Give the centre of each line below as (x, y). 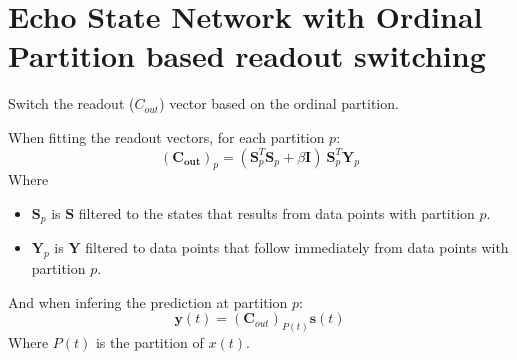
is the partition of (149, 342)
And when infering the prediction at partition (148, 301)
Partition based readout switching (247, 55)
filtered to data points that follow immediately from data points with (297, 247)
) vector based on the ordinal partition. (279, 103)
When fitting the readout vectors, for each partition (166, 136)
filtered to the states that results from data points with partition (276, 212)
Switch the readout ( (71, 103)
